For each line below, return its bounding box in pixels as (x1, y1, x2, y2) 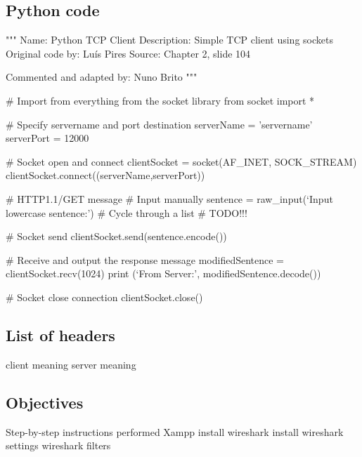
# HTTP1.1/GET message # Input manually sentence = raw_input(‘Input (6, 191, 333, 206)
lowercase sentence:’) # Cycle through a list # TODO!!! (6, 205, 247, 220)
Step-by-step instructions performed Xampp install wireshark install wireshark (6, 424, 344, 439)
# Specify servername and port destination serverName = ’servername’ (6, 117, 313, 131)
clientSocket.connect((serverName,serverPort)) (6, 168, 205, 183)
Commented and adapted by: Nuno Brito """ (6, 69, 198, 84)
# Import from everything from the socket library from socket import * (6, 93, 315, 107)
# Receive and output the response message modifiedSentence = (6, 252, 284, 267)
